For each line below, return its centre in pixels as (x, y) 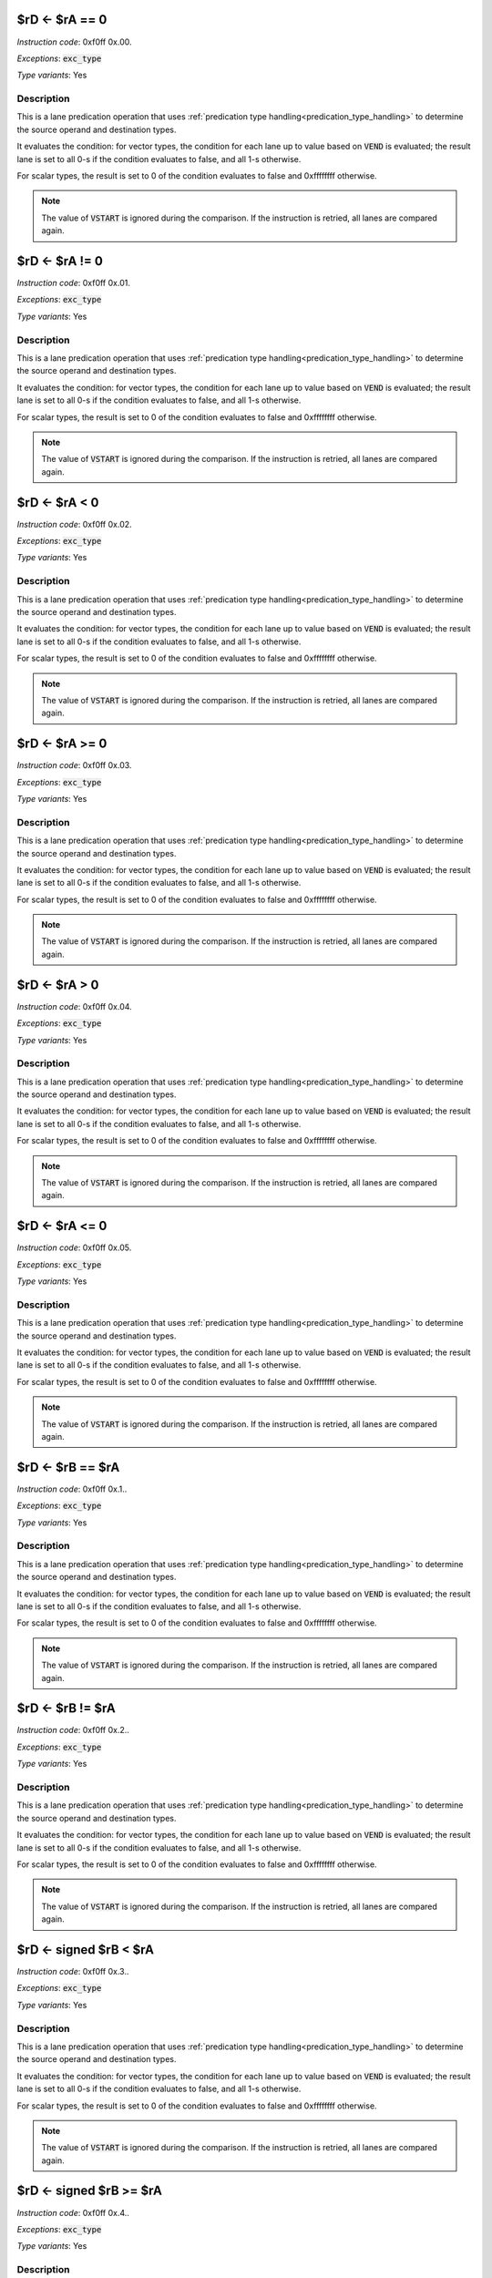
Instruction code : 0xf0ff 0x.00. (74, 42)
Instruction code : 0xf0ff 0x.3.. (73, 1972)
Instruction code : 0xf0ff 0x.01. (74, 283)
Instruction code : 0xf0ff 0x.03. (74, 765)
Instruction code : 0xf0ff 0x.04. (74, 1006)
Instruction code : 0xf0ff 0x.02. (74, 524)
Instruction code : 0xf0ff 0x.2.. (73, 1730)
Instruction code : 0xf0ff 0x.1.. (72, 1489)
